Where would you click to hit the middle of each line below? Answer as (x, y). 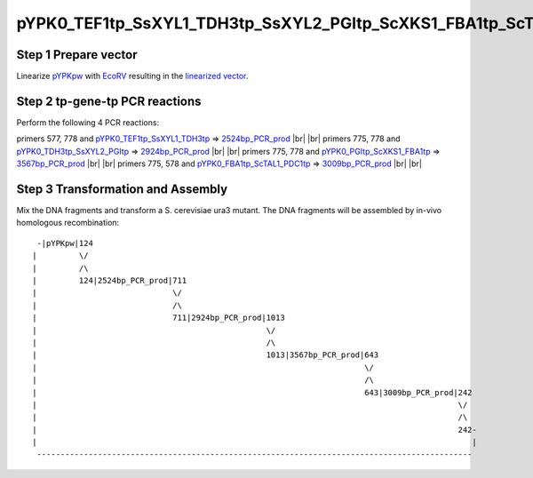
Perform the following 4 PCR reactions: (88, 122)
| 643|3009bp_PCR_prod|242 (252, 392)
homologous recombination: (68, 223)
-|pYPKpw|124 (65, 243)
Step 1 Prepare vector (77, 55)
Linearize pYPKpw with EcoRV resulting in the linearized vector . (132, 76)
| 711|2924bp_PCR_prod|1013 (159, 318)
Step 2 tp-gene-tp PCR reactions (109, 101)
